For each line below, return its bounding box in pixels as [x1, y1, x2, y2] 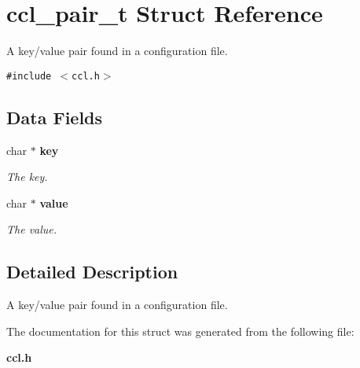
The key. [6, 168, 48, 185]
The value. [6, 221, 57, 237]
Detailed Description [6, 259, 178, 284]
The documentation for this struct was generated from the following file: [6, 322, 354, 339]
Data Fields [6, 105, 103, 129]
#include [6, 70, 52, 82]
